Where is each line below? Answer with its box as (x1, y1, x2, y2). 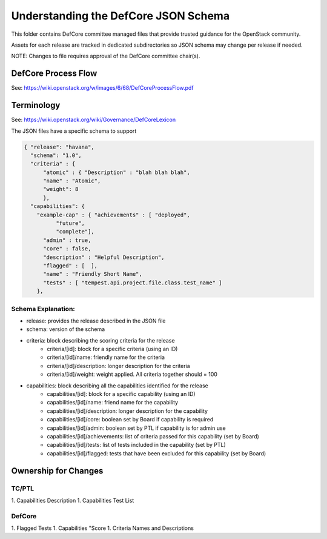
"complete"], (55, 228, 95, 235)
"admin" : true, (43, 236, 91, 244)
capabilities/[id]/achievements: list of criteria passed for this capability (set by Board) (47, 432, 260, 440)
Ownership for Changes (11, 466, 104, 476)
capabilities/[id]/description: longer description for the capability (47, 407, 208, 415)
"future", (55, 220, 85, 227)
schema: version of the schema (26, 326, 105, 333)
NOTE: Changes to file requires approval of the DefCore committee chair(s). (11, 52, 200, 60)
